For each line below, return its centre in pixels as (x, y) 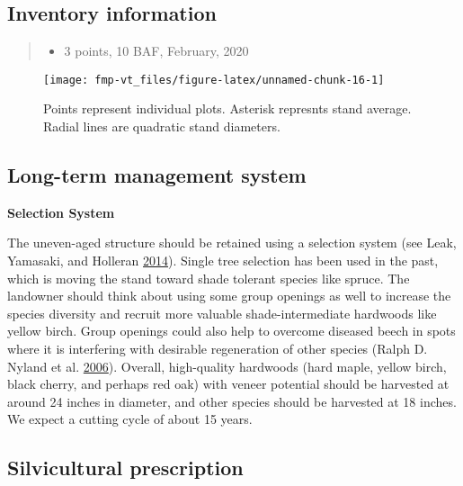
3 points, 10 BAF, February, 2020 (156, 51)
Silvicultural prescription (125, 468)
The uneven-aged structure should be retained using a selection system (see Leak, (232, 243)
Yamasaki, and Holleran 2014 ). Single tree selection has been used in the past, (223, 261)
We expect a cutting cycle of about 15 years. (130, 419)
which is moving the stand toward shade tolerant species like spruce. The (209, 278)
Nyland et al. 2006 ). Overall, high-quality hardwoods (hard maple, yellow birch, (227, 366)
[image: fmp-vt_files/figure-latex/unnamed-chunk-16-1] (214, 80)
